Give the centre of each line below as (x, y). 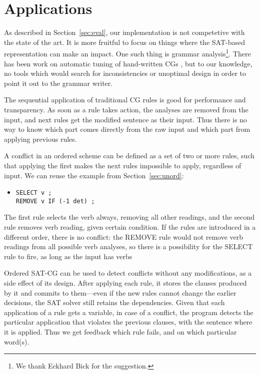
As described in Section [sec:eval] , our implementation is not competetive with (124, 32)
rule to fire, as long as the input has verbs (68, 256)
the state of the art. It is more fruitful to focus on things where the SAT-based (124, 42)
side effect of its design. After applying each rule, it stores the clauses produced (125, 282)
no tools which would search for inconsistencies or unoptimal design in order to (125, 73)
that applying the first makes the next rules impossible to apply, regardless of (123, 165)
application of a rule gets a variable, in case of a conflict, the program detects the (129, 312)
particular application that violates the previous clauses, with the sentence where (128, 322)
